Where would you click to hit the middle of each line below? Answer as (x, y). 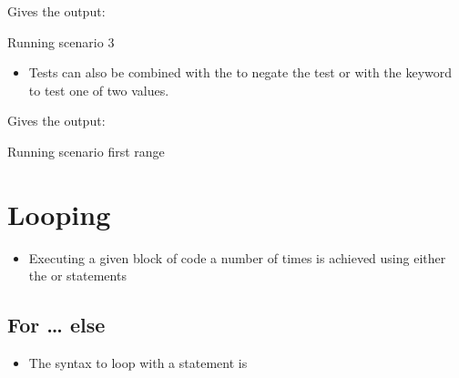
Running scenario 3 (61, 41)
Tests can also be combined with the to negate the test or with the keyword (240, 72)
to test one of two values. (99, 90)
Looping (59, 214)
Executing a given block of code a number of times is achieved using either (237, 257)
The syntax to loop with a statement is (138, 363)
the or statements (77, 276)
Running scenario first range (86, 151)
